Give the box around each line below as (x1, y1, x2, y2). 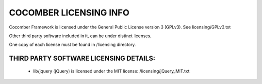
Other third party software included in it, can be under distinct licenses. (9, 33, 151, 39)
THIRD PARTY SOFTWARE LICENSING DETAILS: (9, 55, 155, 63)
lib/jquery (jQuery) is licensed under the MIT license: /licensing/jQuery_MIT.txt (33, 68, 190, 74)
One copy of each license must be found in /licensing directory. (9, 42, 136, 48)
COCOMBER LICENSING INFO (9, 7, 130, 18)
